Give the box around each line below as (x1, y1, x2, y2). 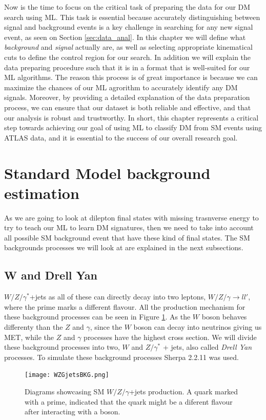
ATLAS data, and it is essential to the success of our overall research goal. (4, 132, 238, 143)
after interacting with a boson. (25, 406, 120, 417)
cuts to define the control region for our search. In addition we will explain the (4, 51, 251, 62)
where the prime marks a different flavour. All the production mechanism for (4, 301, 245, 312)
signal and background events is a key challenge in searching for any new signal (4, 22, 253, 32)
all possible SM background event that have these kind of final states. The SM (4, 232, 250, 243)
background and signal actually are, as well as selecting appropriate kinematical (4, 42, 253, 52)
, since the (90, 321, 122, 332)
